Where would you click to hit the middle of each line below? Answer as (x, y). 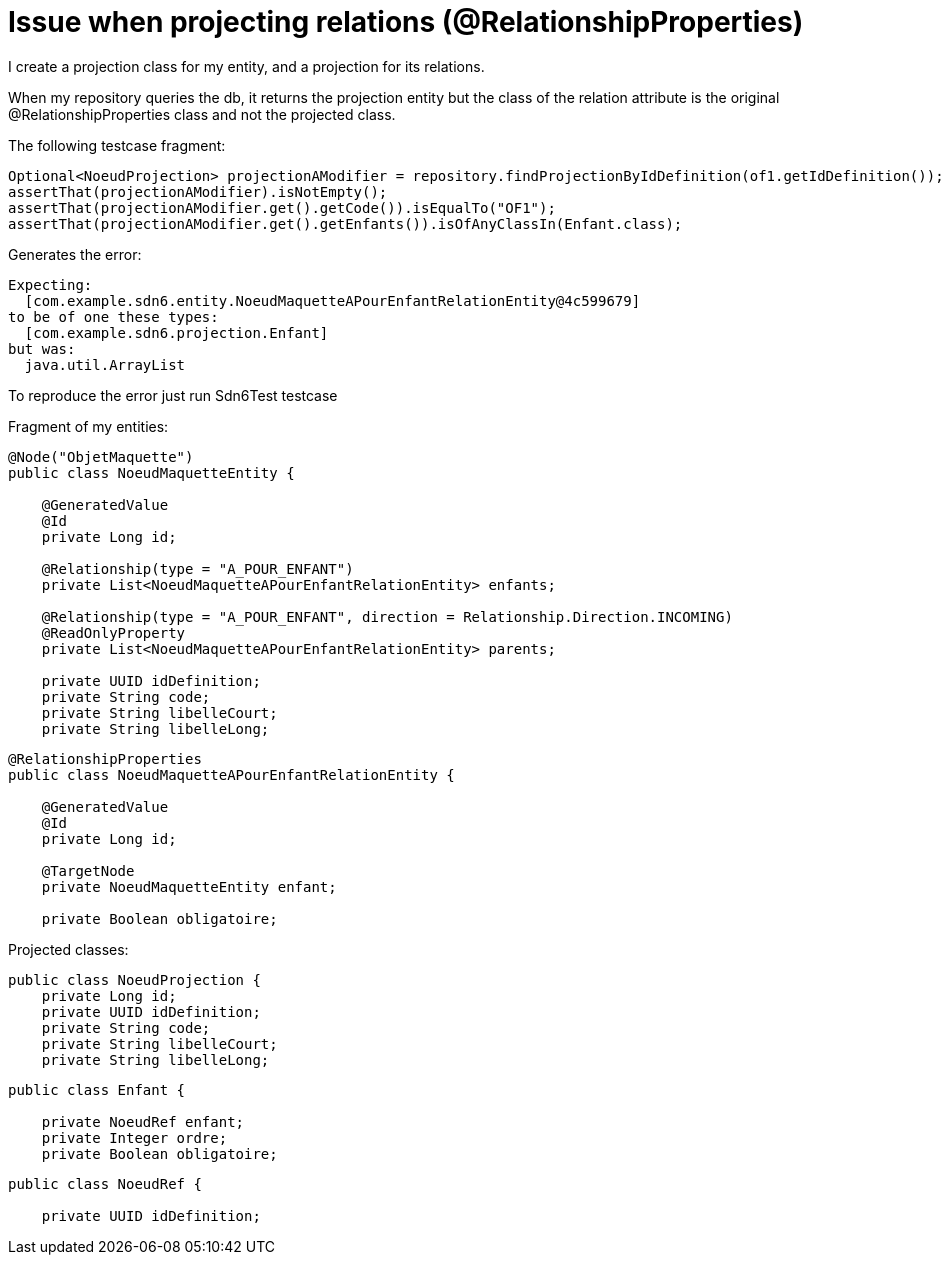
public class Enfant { (97, 1089)
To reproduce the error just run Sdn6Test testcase (173, 395)
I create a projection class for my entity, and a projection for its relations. (246, 66)
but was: (42, 348)
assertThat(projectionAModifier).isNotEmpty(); (198, 191)
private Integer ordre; (134, 1137)
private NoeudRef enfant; (143, 1121)
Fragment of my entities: (88, 426)
